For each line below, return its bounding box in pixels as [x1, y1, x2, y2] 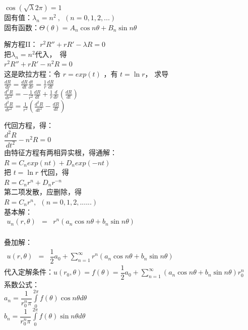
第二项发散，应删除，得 [4, 186, 82, 197]
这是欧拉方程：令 [4, 68, 60, 79]
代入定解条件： [4, 267, 53, 277]
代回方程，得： [4, 120, 53, 130]
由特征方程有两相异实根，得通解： [4, 147, 117, 157]
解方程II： [4, 39, 38, 49]
